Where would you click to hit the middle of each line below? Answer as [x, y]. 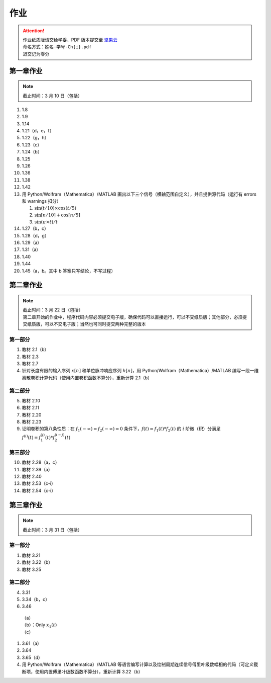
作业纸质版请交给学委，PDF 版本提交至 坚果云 [70, 40]
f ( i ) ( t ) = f [31, 437]
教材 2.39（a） [37, 469]
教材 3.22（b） [37, 562]
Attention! [34, 31]
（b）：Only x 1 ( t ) [39, 625]
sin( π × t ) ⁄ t [46, 222]
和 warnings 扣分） [41, 201]
